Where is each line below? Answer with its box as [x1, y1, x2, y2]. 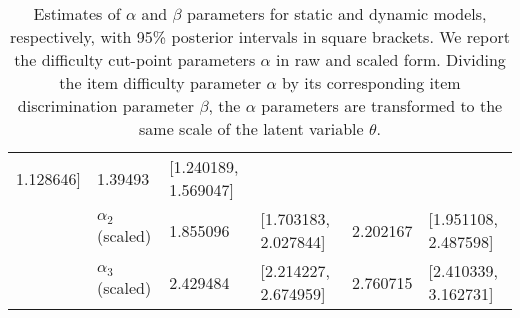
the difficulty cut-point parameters [14, 48, 256, 71]
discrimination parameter [17, 94, 195, 117]
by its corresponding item [282, 71, 461, 94]
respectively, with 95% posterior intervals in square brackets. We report [10, 25, 510, 48]
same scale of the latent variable [139, 117, 364, 140]
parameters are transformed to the [261, 94, 503, 117]
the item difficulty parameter [59, 71, 262, 94]
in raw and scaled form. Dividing [276, 48, 506, 71]
